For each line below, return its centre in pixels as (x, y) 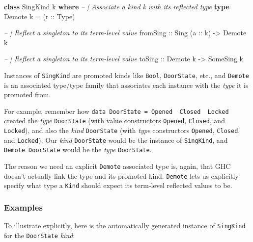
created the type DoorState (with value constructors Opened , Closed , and (114, 121)
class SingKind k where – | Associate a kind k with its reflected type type (117, 6)
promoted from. (28, 94)
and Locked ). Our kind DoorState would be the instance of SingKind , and (116, 140)
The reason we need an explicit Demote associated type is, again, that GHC (117, 166)
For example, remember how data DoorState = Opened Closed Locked (116, 111)
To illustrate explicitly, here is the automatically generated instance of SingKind (125, 226)
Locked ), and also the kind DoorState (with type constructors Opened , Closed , (122, 130)
